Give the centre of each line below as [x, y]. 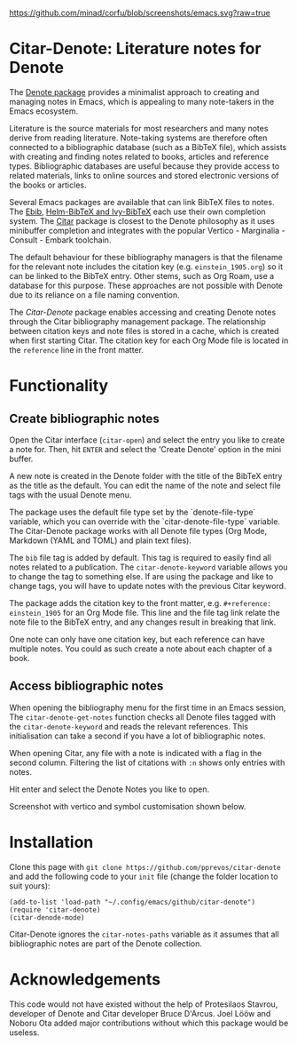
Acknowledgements [85, 979]
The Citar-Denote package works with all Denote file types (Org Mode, [138, 530]
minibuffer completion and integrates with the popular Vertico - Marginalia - [147, 230]
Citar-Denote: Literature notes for [135, 49]
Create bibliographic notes [84, 418]
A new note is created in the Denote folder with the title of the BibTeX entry [146, 475]
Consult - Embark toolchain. [60, 240]
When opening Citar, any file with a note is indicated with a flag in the [136, 753]
